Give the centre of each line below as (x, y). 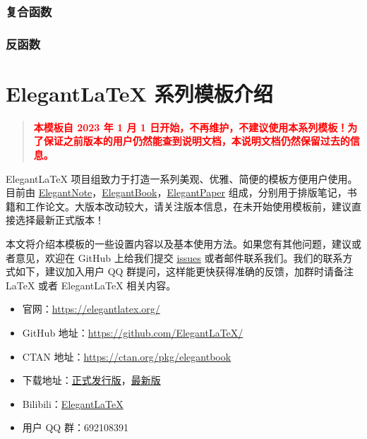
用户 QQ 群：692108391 (75, 427)
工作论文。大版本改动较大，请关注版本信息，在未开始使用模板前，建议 (188, 206)
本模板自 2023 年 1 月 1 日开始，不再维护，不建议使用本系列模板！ (191, 127)
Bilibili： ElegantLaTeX (73, 403)
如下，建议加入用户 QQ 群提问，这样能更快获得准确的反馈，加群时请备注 (185, 271)
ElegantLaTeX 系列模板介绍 (139, 93)
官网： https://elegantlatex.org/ (91, 309)
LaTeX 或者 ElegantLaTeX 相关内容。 (91, 285)
